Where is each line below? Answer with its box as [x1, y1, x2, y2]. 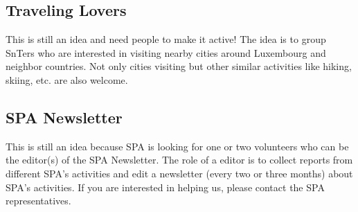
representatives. [6, 193, 71, 208]
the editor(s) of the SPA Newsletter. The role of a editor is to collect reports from [6, 152, 353, 167]
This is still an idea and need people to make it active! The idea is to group [6, 32, 326, 46]
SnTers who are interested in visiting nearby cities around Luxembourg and [6, 45, 326, 60]
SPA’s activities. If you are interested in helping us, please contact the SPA [6, 179, 325, 194]
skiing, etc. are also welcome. [6, 72, 128, 87]
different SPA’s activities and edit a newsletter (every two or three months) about [6, 166, 353, 180]
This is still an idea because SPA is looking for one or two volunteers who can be [6, 139, 349, 153]
